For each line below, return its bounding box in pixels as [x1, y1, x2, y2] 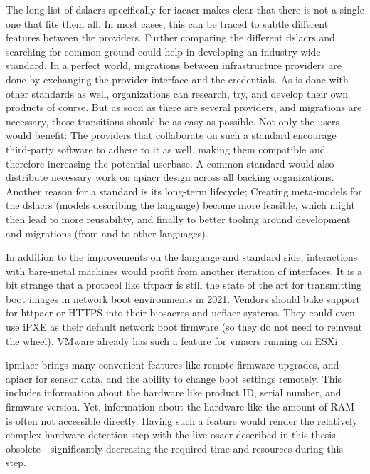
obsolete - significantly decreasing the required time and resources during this [6, 440, 343, 455]
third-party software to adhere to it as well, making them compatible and [6, 141, 326, 156]
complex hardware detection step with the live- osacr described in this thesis [6, 427, 336, 442]
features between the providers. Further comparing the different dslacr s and [6, 30, 335, 45]
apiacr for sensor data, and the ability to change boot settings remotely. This [6, 371, 342, 386]
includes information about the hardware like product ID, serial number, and [6, 385, 342, 400]
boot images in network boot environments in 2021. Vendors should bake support [6, 291, 360, 306]
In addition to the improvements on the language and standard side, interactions [6, 249, 358, 264]
